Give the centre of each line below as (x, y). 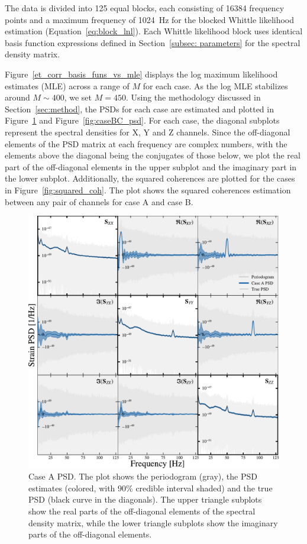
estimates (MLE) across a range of (67, 85)
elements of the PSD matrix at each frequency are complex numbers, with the (146, 143)
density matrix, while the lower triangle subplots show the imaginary (153, 522)
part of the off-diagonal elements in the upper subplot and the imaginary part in (151, 166)
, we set (78, 97)
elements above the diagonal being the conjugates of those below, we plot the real (153, 155)
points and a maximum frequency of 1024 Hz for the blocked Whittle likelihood (150, 19)
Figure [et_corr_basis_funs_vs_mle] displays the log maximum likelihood (141, 74)
